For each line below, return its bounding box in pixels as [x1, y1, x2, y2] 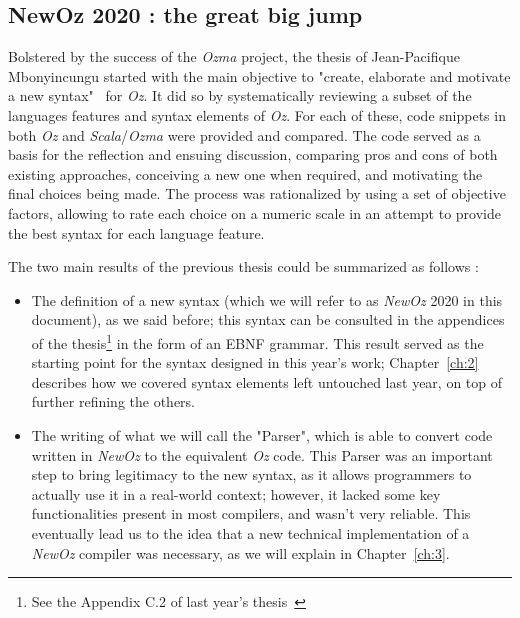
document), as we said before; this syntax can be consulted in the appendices [31, 309, 505, 330]
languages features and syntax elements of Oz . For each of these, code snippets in [8, 104, 506, 125]
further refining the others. [31, 391, 196, 412]
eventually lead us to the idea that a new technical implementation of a [31, 522, 470, 543]
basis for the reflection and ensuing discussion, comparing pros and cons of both [8, 144, 498, 165]
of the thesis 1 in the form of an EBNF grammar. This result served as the [31, 329, 484, 353]
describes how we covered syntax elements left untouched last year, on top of [31, 371, 503, 392]
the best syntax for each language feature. [8, 222, 265, 243]
